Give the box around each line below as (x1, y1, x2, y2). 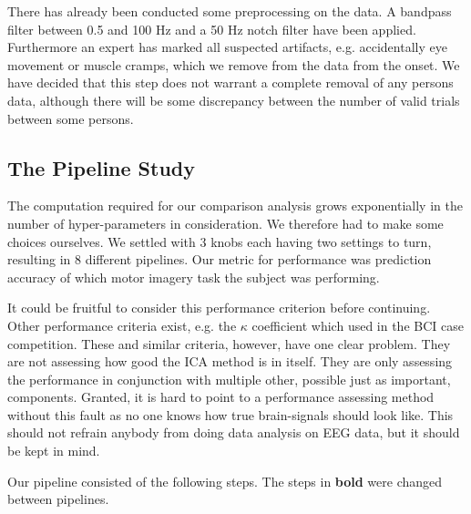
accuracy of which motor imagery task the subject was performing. (7, 267, 380, 286)
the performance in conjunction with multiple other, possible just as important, (7, 369, 451, 388)
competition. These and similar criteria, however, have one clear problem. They (7, 334, 451, 353)
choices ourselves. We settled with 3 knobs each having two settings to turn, (7, 231, 432, 251)
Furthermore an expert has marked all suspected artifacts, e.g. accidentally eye (7, 37, 447, 57)
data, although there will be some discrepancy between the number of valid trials (7, 90, 460, 109)
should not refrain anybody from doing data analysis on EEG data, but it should (7, 423, 460, 442)
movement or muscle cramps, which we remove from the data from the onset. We (7, 55, 460, 74)
